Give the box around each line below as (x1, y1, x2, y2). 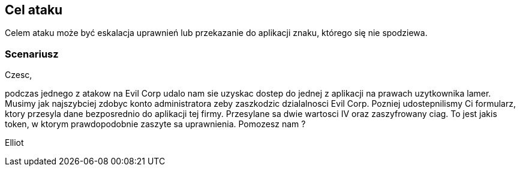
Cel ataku (5, 2, 63, 17)
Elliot (5, 137, 24, 148)
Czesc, (5, 70, 32, 80)
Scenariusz (5, 47, 59, 60)
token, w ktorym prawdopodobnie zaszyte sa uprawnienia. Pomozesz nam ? (5, 119, 306, 130)
